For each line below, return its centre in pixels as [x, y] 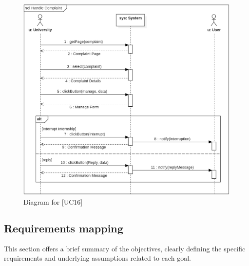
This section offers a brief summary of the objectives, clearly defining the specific [125, 248]
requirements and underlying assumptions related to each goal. [97, 258]
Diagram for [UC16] [53, 201]
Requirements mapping [64, 228]
